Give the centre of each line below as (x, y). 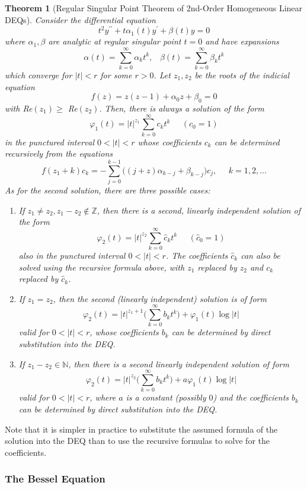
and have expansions (242, 41)
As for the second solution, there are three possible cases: (108, 190)
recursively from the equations (59, 153)
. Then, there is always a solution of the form (182, 108)
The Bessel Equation (55, 479)
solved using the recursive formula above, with (102, 267)
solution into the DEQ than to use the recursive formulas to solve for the (137, 441)
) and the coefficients (251, 397)
